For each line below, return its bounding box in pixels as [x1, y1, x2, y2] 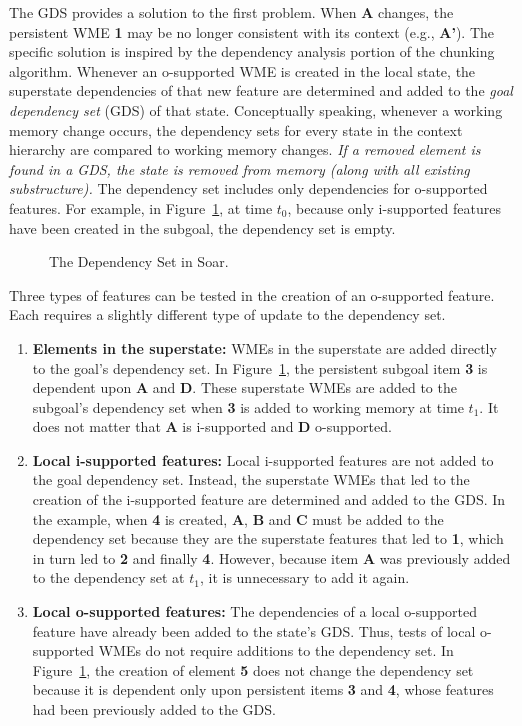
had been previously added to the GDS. [32, 699, 276, 719]
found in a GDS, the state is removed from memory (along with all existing [9, 158, 470, 179]
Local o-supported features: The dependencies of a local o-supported [32, 601, 478, 622]
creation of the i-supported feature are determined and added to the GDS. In [32, 489, 506, 510]
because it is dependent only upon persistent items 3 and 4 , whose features [32, 679, 494, 700]
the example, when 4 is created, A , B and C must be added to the [32, 508, 444, 529]
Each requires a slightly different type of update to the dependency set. [9, 304, 446, 325]
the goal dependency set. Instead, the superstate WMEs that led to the [32, 469, 470, 490]
